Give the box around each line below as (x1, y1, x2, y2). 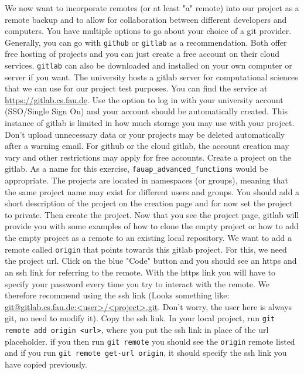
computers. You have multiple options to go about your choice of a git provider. (5, 25, 292, 37)
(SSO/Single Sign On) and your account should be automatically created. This (5, 105, 288, 117)
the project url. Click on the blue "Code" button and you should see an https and (5, 254, 297, 267)
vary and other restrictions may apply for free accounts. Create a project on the (5, 151, 291, 163)
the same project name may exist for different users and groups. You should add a (5, 185, 300, 198)
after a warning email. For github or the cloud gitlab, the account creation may (5, 140, 289, 152)
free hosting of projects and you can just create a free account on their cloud (5, 47, 280, 60)
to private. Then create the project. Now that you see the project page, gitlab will (5, 208, 299, 220)
